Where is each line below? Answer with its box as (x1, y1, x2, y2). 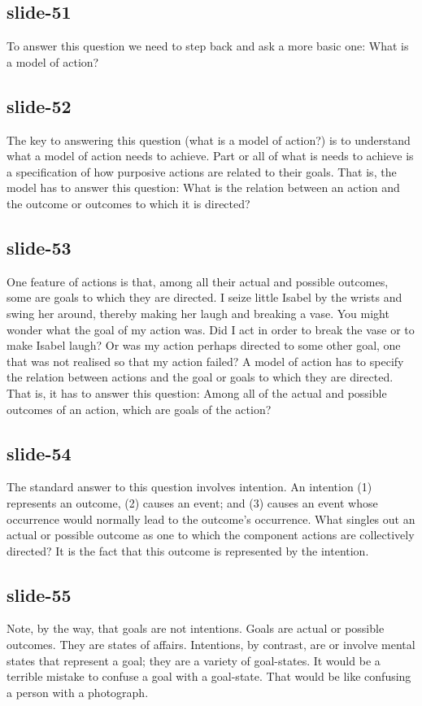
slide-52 (7, 93, 72, 118)
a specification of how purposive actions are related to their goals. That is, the (7, 163, 397, 180)
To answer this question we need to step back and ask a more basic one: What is (7, 37, 409, 54)
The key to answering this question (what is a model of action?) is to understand (7, 131, 411, 148)
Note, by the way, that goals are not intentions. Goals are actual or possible (7, 620, 385, 637)
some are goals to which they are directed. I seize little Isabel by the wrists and (7, 289, 402, 306)
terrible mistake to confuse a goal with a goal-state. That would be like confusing (7, 668, 411, 685)
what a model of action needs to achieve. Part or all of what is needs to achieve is (7, 147, 414, 164)
